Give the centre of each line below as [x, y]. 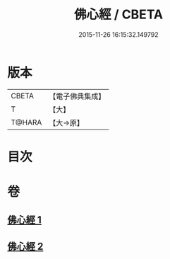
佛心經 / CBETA [119, 15]
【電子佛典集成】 [77, 96]
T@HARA [26, 122]
